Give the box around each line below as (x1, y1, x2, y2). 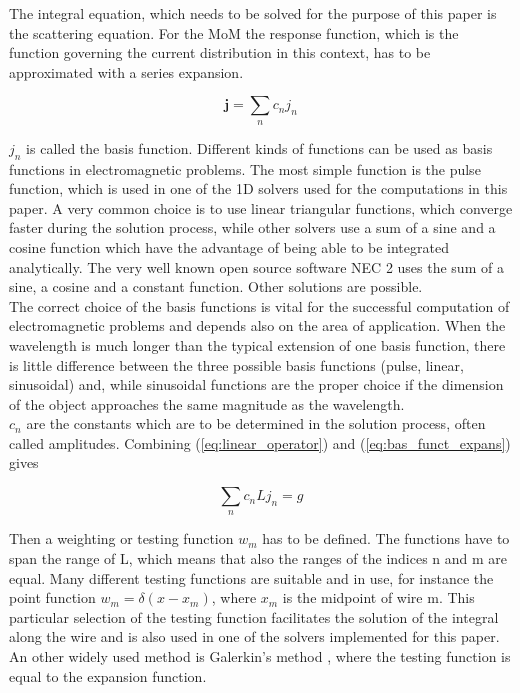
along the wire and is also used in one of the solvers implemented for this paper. (9, 626, 500, 647)
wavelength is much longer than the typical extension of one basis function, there (9, 334, 506, 355)
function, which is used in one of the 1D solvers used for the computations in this (9, 178, 508, 199)
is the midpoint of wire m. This (282, 587, 475, 608)
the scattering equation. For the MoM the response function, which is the (9, 22, 459, 43)
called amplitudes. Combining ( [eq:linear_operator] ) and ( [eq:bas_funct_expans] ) (9, 432, 511, 453)
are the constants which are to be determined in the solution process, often (26, 413, 486, 434)
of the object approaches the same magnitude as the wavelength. (9, 393, 405, 414)
